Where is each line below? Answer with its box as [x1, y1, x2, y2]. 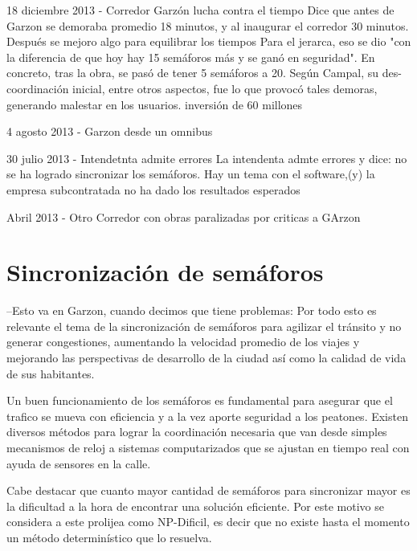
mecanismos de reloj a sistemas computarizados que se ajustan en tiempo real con [6, 439, 410, 455]
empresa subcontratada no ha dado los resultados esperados [6, 181, 300, 198]
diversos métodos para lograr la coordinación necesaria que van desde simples [6, 423, 387, 440]
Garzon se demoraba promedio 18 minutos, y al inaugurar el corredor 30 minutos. [6, 17, 409, 34]
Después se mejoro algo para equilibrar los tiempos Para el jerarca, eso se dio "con [6, 33, 411, 50]
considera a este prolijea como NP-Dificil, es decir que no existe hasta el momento [6, 513, 410, 530]
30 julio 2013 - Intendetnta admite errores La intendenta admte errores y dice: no [6, 149, 407, 166]
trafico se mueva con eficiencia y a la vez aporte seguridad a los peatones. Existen [6, 407, 408, 424]
